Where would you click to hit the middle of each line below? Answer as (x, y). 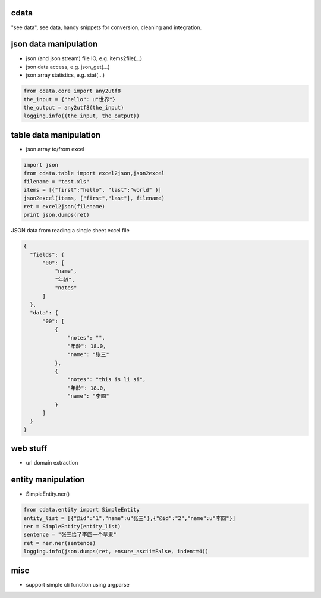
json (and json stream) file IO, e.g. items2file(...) (84, 58)
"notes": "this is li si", (107, 379)
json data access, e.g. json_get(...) (68, 67)
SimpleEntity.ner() (48, 494)
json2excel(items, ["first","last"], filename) (94, 198)
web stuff (29, 449)
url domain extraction (52, 463)
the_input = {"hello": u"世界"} (70, 99)
